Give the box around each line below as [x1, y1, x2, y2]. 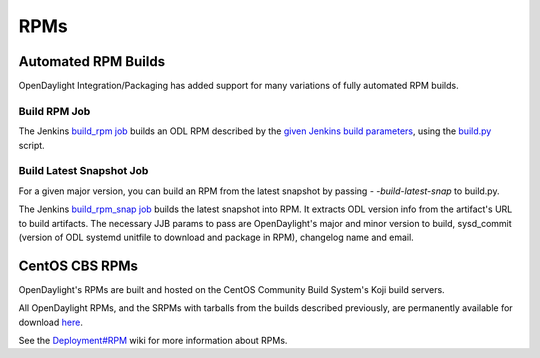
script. [18, 139, 45, 151]
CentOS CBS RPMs [18, 257, 139, 274]
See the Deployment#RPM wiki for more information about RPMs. [18, 334, 288, 346]
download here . [18, 316, 84, 328]
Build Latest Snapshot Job [18, 164, 149, 178]
